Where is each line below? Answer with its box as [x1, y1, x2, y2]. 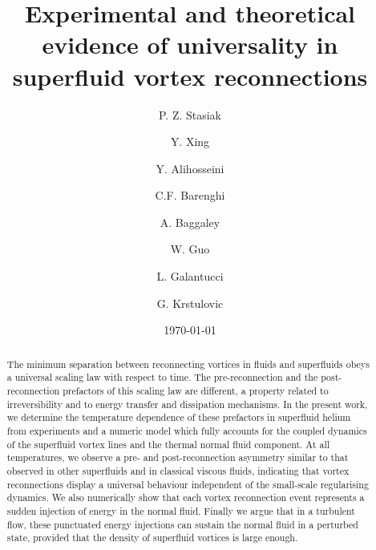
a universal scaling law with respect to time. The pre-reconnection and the [6, 370, 318, 384]
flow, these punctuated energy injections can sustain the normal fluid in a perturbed [6, 517, 358, 531]
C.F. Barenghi [155, 187, 225, 204]
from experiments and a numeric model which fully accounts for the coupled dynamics [6, 423, 367, 437]
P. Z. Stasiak [158, 106, 222, 123]
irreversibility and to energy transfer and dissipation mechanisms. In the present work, [6, 397, 368, 410]
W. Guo [170, 241, 210, 257]
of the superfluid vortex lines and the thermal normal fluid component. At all [6, 437, 330, 451]
